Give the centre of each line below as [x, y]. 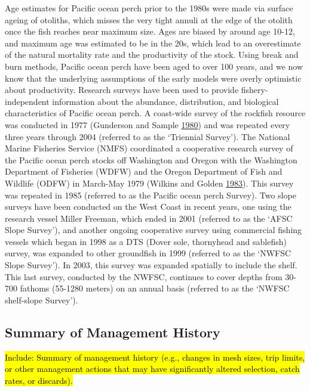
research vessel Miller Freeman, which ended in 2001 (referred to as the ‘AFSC [149, 218]
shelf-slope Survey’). [42, 300]
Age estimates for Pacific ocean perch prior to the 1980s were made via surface [149, 8]
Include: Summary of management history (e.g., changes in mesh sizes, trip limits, [155, 357]
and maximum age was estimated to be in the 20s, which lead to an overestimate [153, 43]
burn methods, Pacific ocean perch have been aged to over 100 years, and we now [154, 66]
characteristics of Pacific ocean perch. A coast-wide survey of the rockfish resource [155, 113]
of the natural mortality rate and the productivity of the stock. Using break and [152, 55]
